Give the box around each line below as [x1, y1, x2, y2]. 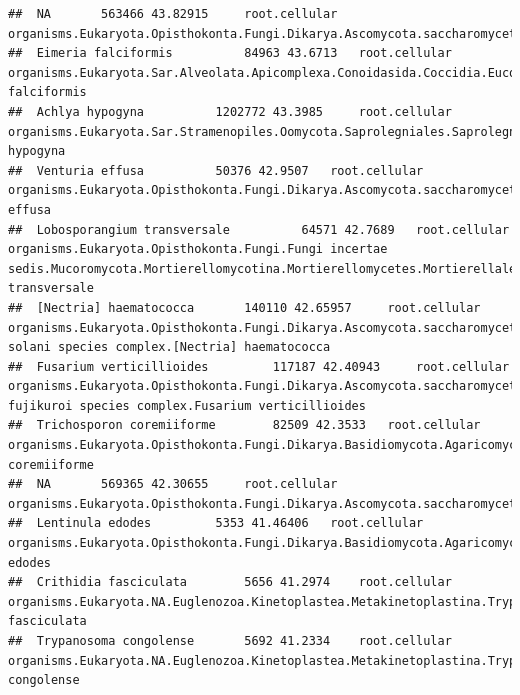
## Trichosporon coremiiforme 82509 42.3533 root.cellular [8, 418, 481, 433]
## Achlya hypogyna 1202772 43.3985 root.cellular [8, 104, 452, 119]
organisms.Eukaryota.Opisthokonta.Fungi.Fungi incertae [8, 242, 388, 257]
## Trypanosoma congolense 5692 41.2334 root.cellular [8, 634, 452, 648]
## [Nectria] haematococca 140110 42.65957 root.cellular [8, 300, 481, 315]
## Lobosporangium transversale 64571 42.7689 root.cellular [8, 222, 510, 237]
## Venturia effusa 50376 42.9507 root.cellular [8, 163, 424, 178]
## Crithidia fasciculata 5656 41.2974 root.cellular [8, 575, 452, 590]
